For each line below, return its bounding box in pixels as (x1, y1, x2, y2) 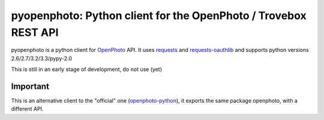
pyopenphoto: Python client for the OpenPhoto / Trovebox (11, 9, 307, 22)
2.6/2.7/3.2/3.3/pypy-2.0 (11, 54, 72, 62)
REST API (11, 26, 59, 39)
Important (11, 81, 49, 91)
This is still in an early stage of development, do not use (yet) (11, 66, 162, 73)
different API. (11, 105, 44, 113)
